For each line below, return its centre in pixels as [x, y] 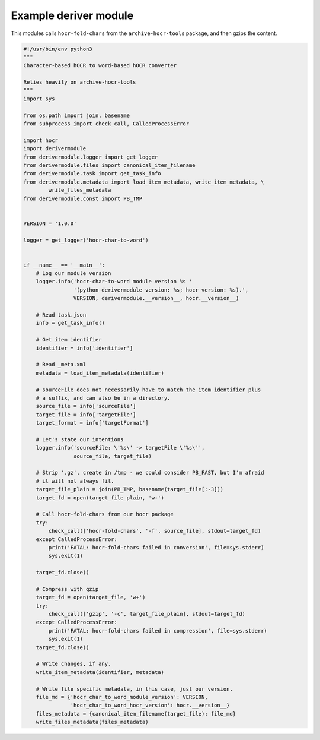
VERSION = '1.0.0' [50, 223]
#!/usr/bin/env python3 [58, 49]
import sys [39, 99]
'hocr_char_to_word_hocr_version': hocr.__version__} [150, 706]
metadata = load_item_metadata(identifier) [100, 373]
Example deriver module [72, 15]
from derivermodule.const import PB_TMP [83, 198]
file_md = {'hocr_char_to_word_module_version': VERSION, [122, 697]
